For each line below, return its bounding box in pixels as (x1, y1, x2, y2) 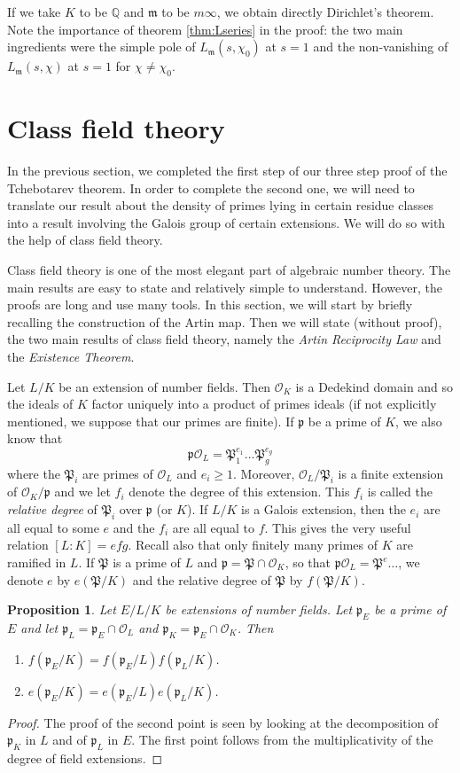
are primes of (82, 464, 153, 482)
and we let (54, 482, 111, 501)
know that (7, 429, 63, 448)
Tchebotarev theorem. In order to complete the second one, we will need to (7, 178, 415, 197)
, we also (395, 411, 442, 430)
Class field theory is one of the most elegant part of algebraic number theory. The (7, 261, 451, 279)
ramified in (7, 553, 66, 572)
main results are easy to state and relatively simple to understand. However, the (7, 277, 443, 296)
